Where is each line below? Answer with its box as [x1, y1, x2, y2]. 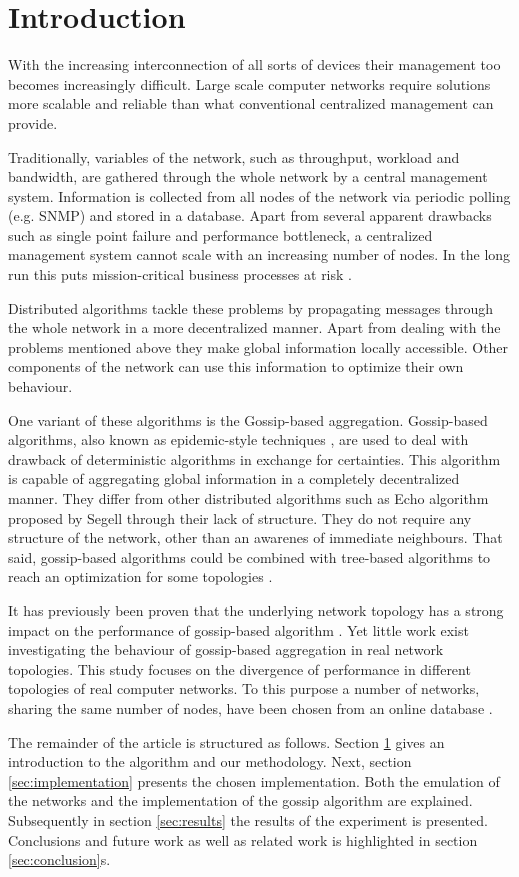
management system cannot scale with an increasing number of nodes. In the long [8, 244, 511, 265]
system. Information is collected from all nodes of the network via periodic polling [8, 185, 511, 206]
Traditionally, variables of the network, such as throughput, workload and [8, 146, 460, 167]
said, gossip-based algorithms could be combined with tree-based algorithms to [8, 546, 491, 567]
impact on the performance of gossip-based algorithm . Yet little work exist [8, 619, 469, 640]
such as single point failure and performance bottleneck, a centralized [8, 224, 433, 245]
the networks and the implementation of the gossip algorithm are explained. [8, 790, 473, 811]
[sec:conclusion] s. [8, 849, 111, 870]
